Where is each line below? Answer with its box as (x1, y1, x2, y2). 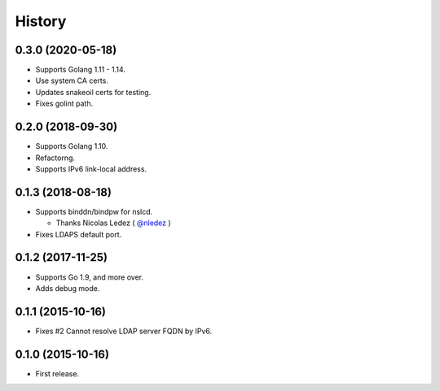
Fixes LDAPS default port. (35, 229, 122, 239)
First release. (35, 368, 80, 378)
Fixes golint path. (35, 98, 94, 109)
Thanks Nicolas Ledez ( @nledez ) (55, 218, 171, 228)
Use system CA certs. (35, 76, 109, 85)
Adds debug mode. (35, 283, 100, 293)
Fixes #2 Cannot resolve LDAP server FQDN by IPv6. (35, 326, 213, 336)
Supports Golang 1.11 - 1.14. (35, 65, 125, 75)
